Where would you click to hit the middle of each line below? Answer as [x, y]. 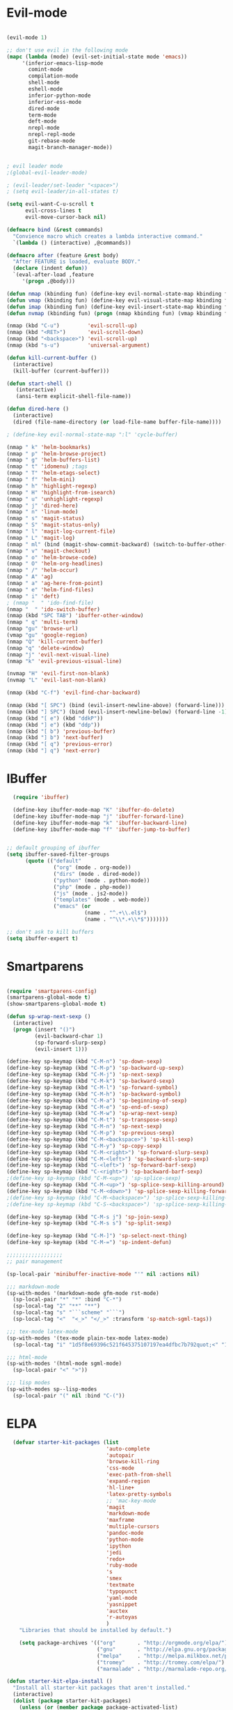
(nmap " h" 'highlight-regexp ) [52, 486]
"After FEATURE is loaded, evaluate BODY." [77, 262]
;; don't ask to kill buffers [50, 932]
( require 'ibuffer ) [41, 797]
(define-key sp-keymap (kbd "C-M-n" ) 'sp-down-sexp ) [85, 1061]
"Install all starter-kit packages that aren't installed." [102, 1688]
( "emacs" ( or [72, 907]
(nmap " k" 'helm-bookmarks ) [49, 447]
